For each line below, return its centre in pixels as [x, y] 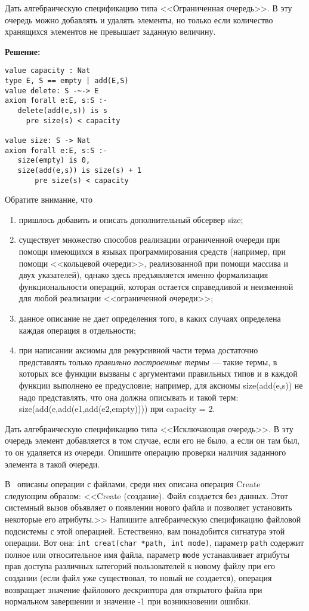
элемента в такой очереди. [52, 464]
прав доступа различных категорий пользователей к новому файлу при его [140, 566]
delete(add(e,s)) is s [62, 111]
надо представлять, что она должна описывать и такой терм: [129, 397]
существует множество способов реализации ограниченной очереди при [149, 239]
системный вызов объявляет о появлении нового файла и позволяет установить [149, 507]
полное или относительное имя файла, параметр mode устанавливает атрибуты [147, 554]
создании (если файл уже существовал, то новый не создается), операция [138, 578]
